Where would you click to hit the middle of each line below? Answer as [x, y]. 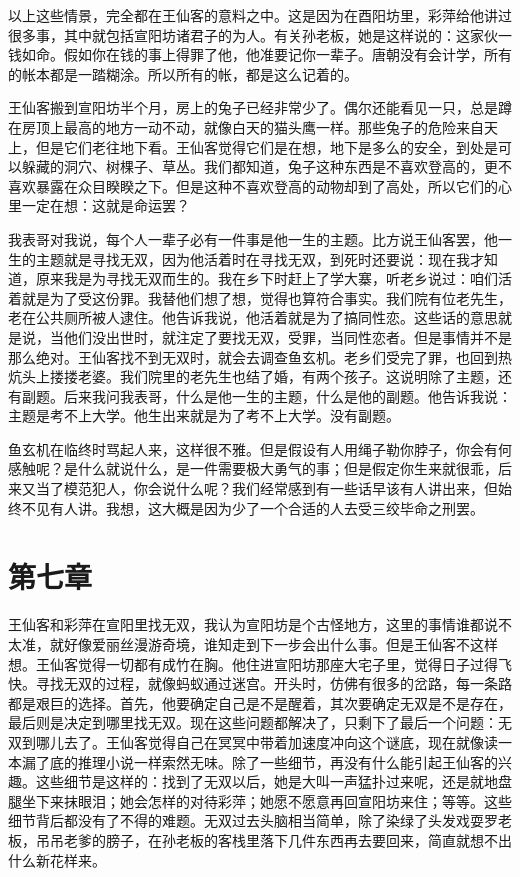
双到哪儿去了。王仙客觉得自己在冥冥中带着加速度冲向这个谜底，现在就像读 [253, 741]
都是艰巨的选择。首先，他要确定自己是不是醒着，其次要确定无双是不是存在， [260, 702]
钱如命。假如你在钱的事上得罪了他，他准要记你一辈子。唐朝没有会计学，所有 [260, 54]
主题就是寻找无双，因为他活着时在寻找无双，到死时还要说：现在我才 [259, 258]
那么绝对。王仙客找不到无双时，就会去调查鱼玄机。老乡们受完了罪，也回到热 [260, 356]
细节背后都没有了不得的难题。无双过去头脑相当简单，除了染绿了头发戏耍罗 [253, 820]
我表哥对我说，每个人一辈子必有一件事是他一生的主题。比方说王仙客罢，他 [253, 238]
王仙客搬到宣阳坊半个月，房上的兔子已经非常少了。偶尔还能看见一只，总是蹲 [260, 107]
